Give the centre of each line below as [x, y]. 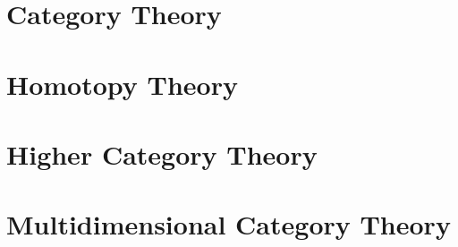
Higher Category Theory [162, 153]
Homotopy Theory [122, 84]
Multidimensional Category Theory [229, 224]
